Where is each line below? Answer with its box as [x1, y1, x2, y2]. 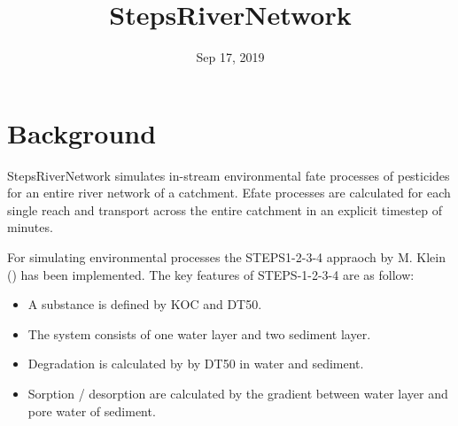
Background [7, 114, 157, 151]
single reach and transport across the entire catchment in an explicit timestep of [7, 200, 442, 219]
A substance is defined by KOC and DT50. [27, 295, 262, 314]
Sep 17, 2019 [196, 48, 265, 66]
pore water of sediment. [27, 401, 156, 420]
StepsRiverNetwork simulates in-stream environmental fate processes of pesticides [7, 166, 450, 184]
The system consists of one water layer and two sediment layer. [27, 324, 371, 343]
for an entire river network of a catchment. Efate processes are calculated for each [7, 183, 451, 202]
